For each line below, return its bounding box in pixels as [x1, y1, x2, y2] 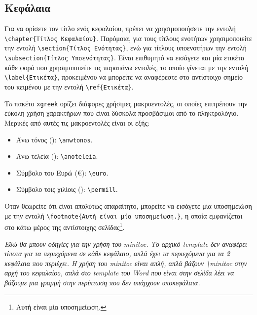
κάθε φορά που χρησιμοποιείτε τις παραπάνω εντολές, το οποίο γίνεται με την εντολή [4, 62, 248, 72]
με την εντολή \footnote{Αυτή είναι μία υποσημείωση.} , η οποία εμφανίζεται [4, 210, 243, 221]
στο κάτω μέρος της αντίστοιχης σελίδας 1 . [4, 221, 125, 232]
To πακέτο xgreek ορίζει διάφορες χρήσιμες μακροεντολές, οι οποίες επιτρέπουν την [4, 98, 248, 108]
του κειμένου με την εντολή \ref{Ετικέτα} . [4, 82, 134, 92]
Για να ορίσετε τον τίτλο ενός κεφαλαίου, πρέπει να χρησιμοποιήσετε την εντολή [4, 23, 236, 34]
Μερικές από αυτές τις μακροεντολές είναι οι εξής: [4, 117, 149, 128]
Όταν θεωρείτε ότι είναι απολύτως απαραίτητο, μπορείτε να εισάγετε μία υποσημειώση [4, 201, 252, 211]
